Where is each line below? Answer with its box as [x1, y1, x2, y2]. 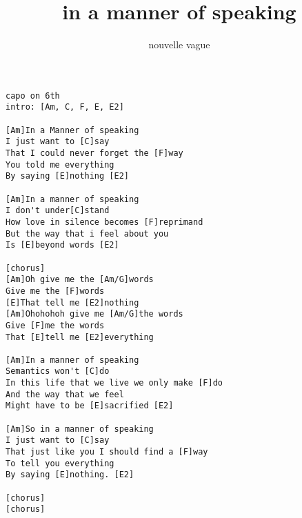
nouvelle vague [148, 37, 210, 52]
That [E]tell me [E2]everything [6, 332, 154, 342]
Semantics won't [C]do [6, 366, 110, 377]
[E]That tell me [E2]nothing [6, 297, 139, 308]
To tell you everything [6, 458, 114, 468]
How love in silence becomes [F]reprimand [6, 217, 203, 227]
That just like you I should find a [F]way [6, 447, 208, 457]
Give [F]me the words [6, 320, 105, 330]
